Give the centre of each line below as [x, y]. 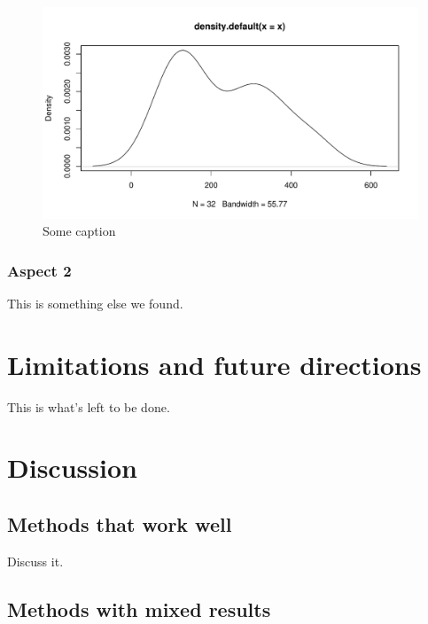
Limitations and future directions [214, 364]
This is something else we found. [95, 303]
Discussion [72, 468]
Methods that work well [120, 523]
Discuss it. [35, 561]
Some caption [79, 231]
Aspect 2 [39, 270]
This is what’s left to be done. [89, 406]
